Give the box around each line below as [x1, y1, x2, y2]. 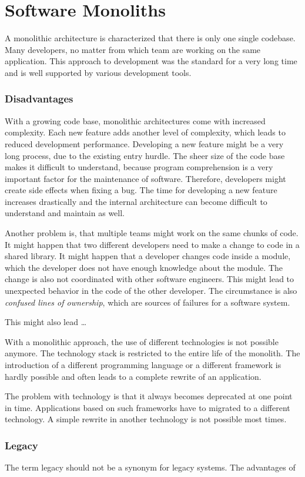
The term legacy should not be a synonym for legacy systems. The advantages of [5, 461, 296, 473]
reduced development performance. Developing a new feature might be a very [5, 137, 284, 150]
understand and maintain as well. [5, 207, 125, 219]
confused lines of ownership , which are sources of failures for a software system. [5, 296, 290, 308]
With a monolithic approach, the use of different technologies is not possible [5, 335, 279, 347]
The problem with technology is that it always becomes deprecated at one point [5, 390, 293, 402]
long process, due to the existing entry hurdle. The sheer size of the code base [5, 149, 285, 161]
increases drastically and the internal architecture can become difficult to [5, 195, 267, 207]
